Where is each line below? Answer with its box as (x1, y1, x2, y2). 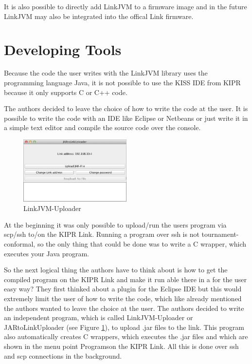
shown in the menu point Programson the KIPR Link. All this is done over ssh (4, 341, 239, 351)
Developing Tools (4, 39, 122, 59)
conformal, (4, 239, 36, 249)
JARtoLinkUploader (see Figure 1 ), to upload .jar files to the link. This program (4, 322, 244, 332)
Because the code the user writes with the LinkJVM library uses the (4, 68, 208, 78)
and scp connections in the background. (4, 350, 122, 361)
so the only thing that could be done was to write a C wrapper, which (37, 239, 247, 249)
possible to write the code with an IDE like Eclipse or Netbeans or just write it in (4, 113, 248, 123)
